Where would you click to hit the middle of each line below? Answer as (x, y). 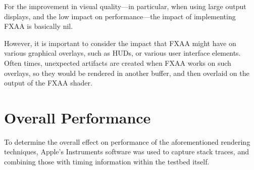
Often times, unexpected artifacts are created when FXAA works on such (118, 62)
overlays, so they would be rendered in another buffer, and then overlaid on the (127, 73)
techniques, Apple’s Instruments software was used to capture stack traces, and (126, 152)
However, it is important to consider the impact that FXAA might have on (120, 43)
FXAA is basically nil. (39, 26)
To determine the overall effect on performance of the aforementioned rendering (127, 141)
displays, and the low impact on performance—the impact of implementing (120, 16)
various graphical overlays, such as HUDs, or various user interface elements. (122, 53)
